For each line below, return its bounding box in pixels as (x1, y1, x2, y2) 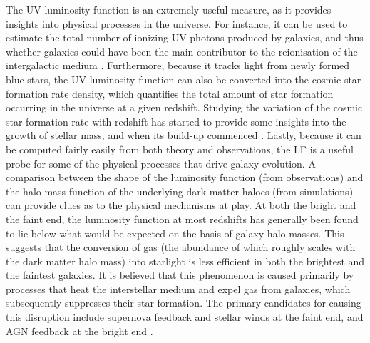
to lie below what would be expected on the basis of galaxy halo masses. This (6, 225, 344, 240)
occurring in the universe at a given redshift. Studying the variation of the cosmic (6, 100, 363, 115)
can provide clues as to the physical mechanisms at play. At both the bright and (6, 198, 356, 213)
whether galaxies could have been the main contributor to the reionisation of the (6, 43, 358, 58)
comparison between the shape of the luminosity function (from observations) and (6, 170, 364, 185)
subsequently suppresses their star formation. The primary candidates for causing (6, 295, 361, 310)
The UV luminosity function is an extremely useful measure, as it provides (6, 2, 332, 16)
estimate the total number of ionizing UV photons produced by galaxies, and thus (6, 30, 364, 45)
